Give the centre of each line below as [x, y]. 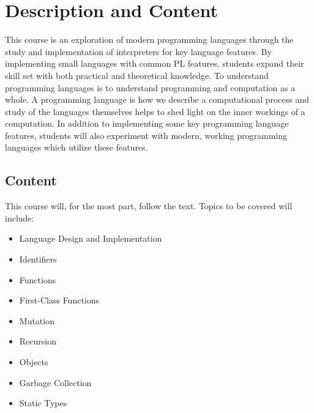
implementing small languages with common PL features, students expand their [155, 63]
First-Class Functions [59, 300]
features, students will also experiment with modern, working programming [146, 135]
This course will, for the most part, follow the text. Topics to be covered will [149, 206]
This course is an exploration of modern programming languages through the [149, 39]
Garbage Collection [55, 382]
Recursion [38, 341]
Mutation [37, 320]
